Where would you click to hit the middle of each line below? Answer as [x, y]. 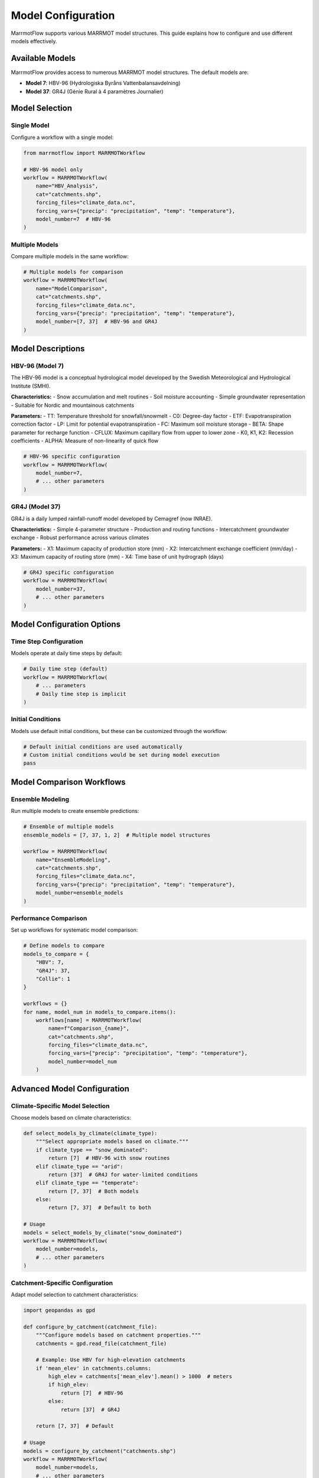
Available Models [43, 58]
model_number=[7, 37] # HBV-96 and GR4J [97, 322]
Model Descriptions [48, 349]
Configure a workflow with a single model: [62, 137]
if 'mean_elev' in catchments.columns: [94, 1368]
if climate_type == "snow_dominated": [92, 1150]
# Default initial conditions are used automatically [103, 747]
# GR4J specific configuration [69, 573]
